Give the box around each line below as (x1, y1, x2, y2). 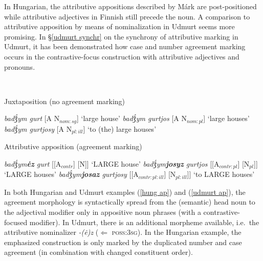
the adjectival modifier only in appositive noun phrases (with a (4, 206, 201, 217)
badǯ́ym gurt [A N (4, 113, 60, 124)
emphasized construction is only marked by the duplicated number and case (4, 236, 242, 247)
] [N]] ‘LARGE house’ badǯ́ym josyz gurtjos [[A (73, 158, 220, 169)
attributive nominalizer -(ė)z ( (4, 227, 99, 237)
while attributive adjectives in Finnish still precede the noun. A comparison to (4, 11, 250, 22)
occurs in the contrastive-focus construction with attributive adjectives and (4, 51, 239, 62)
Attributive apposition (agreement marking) (4, 141, 142, 152)
